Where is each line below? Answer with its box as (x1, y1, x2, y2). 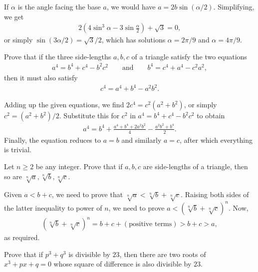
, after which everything (180, 134, 253, 145)
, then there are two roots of (119, 249, 206, 259)
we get (4, 11, 24, 21)
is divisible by (68, 249, 110, 259)
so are (4, 171, 22, 181)
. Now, (228, 202, 249, 213)
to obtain (197, 110, 225, 121)
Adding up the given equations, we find (4, 99, 124, 110)
